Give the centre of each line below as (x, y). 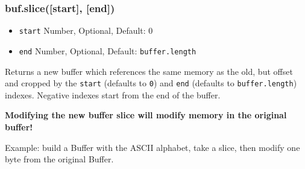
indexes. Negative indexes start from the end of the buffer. (113, 94)
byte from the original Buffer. (59, 159)
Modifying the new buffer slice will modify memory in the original (146, 115)
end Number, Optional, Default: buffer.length (108, 50)
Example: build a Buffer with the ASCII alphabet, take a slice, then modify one (152, 147)
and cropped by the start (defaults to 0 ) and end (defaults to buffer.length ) (151, 83)
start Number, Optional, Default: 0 (86, 30)
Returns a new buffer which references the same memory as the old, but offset (149, 71)
